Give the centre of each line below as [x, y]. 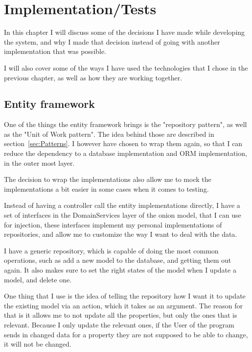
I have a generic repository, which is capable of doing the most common [111, 250]
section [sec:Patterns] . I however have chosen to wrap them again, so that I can [123, 143]
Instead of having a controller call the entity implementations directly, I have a [122, 205]
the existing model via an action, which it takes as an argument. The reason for [124, 305]
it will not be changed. [38, 344]
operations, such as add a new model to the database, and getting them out [118, 260]
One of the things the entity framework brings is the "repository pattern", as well [126, 124]
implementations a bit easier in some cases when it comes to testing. [106, 189]
